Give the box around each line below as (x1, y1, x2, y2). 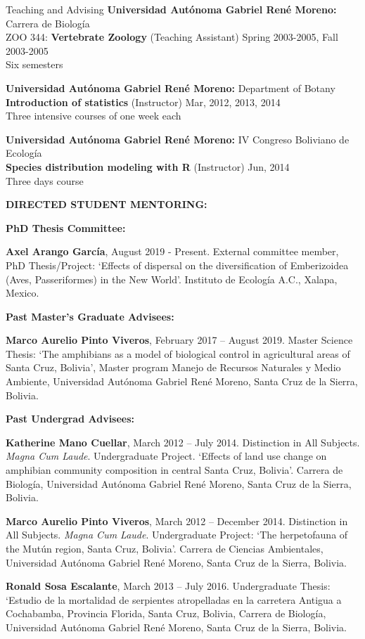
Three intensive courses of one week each (6, 108, 181, 123)
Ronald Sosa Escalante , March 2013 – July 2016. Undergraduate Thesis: (6, 579, 331, 593)
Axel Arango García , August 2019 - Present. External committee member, (6, 244, 339, 259)
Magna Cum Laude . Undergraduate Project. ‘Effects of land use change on (6, 448, 327, 463)
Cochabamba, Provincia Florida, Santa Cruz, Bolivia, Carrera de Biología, (6, 606, 326, 621)
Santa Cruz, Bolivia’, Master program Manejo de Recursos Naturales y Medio (6, 360, 341, 375)
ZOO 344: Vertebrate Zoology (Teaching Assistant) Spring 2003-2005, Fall (6, 30, 338, 44)
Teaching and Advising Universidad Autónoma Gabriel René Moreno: (6, 2, 337, 16)
